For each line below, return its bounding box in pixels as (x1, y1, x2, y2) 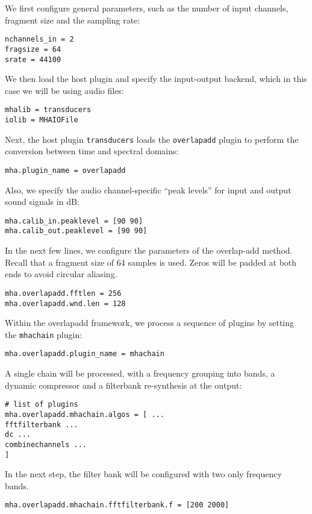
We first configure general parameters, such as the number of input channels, (5, 2, 289, 14)
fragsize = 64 (5, 45, 61, 54)
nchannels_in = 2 (5, 35, 74, 44)
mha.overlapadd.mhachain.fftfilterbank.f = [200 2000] (5, 501, 229, 510)
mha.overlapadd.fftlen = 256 (5, 289, 122, 298)
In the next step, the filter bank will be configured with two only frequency (5, 468, 282, 480)
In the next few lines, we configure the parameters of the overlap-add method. (5, 244, 293, 257)
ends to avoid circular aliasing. (5, 268, 117, 280)
